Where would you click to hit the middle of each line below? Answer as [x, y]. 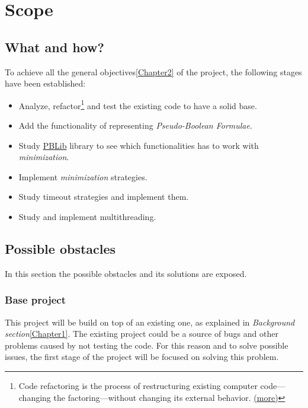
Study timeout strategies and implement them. [104, 197]
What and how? [54, 47]
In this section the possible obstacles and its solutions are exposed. [126, 273]
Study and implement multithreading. [87, 216]
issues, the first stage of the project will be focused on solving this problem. [142, 357]
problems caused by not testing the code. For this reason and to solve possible [147, 345]
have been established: [45, 83]
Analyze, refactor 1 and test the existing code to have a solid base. [138, 104]
